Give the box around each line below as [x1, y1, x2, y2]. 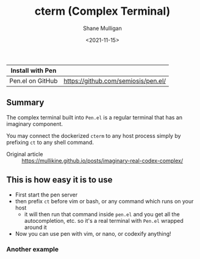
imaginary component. [6, 120, 63, 127]
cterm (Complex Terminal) [34, 4, 171, 18]
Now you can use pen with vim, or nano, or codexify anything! [15, 230, 172, 237]
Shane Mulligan [83, 24, 122, 32]
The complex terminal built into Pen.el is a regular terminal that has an [6, 113, 183, 121]
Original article [6, 150, 43, 157]
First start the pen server [15, 191, 78, 198]
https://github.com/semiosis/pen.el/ [63, 77, 166, 85]
